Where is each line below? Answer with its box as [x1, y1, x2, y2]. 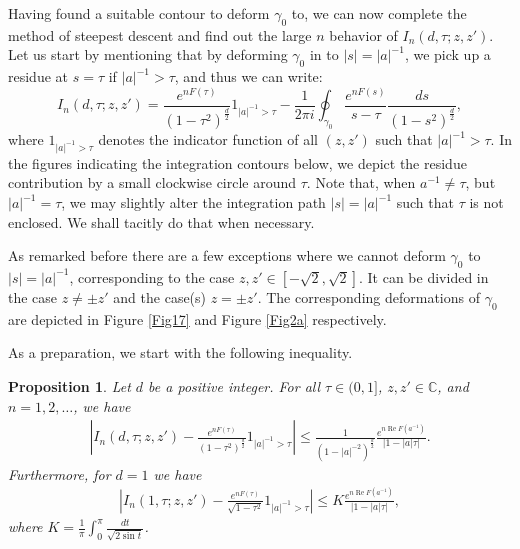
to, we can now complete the [291, 3, 467, 23]
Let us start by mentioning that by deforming [8, 44, 288, 65]
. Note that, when [306, 172, 416, 193]
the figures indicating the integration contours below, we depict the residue [8, 152, 467, 173]
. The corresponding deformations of [257, 286, 481, 307]
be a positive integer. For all [148, 375, 321, 396]
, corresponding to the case [69, 266, 235, 287]
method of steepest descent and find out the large [8, 24, 312, 45]
